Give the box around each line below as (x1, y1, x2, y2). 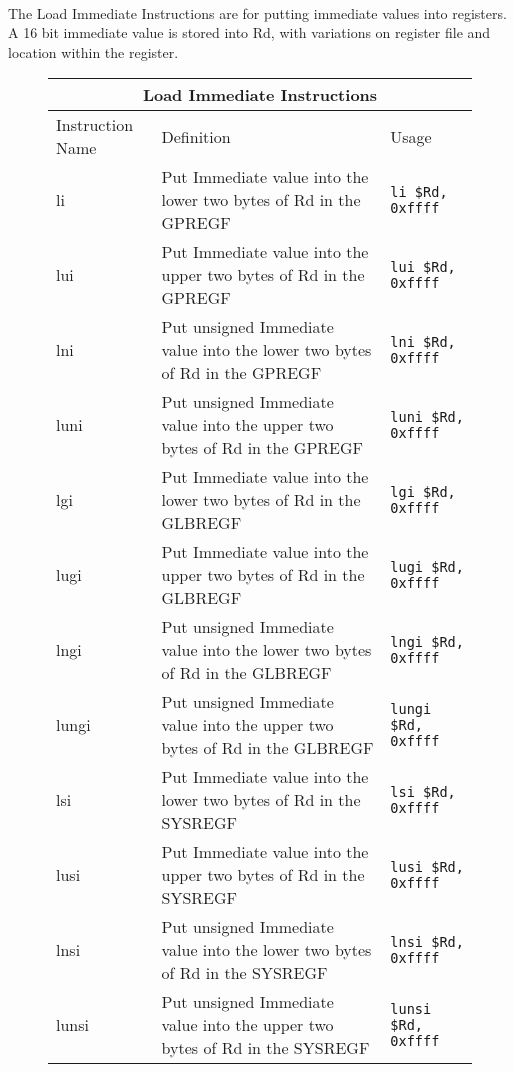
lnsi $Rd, (390, 933, 464, 950)
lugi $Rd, (390, 558, 464, 575)
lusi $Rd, (390, 858, 464, 875)
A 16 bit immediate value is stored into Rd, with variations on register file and (8, 22, 491, 43)
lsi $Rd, (390, 783, 456, 800)
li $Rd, (390, 183, 448, 200)
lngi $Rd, (390, 633, 464, 650)
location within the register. (8, 41, 179, 62)
